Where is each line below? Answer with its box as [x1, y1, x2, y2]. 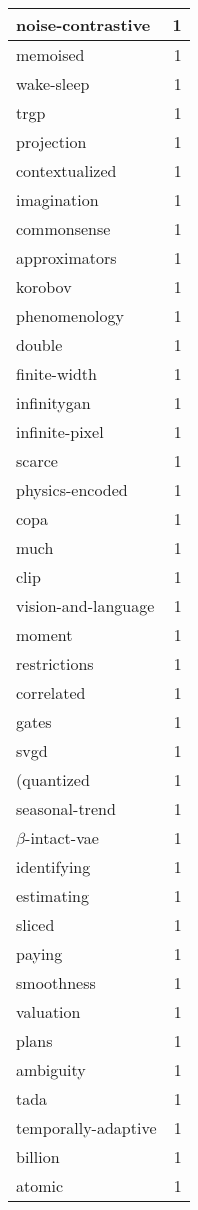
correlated [16, 681, 86, 704]
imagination [16, 188, 99, 211]
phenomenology [16, 304, 125, 327]
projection [16, 130, 87, 153]
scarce [16, 449, 58, 472]
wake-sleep [16, 72, 90, 95]
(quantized [16, 768, 90, 791]
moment [16, 623, 73, 646]
